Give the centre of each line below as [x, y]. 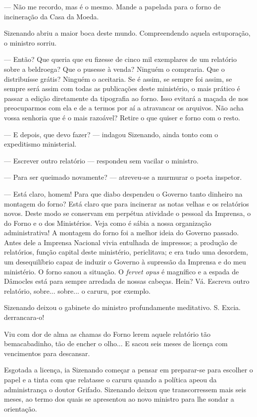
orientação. [21, 408]
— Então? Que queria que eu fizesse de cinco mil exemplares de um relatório [120, 59]
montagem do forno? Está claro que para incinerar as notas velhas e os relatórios [127, 203]
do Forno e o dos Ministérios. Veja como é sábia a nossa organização [108, 223]
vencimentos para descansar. [47, 353]
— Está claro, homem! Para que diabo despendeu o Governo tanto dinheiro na [123, 193]
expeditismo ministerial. [40, 144]
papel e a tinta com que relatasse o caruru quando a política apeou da [110, 379]
